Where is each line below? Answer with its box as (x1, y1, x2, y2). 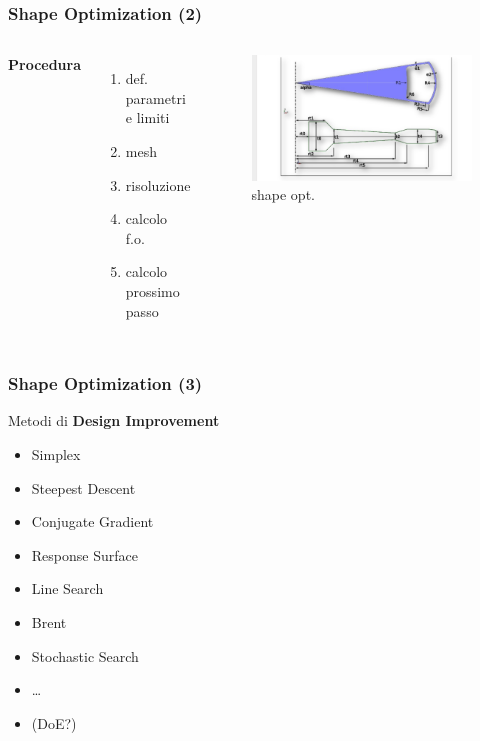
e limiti (125, 107, 170, 128)
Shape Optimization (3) (8, 371, 203, 396)
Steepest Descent (31, 477, 136, 498)
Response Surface (31, 544, 138, 565)
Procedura (8, 54, 82, 75)
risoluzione (125, 174, 191, 195)
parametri (125, 87, 186, 108)
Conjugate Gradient (31, 511, 154, 532)
